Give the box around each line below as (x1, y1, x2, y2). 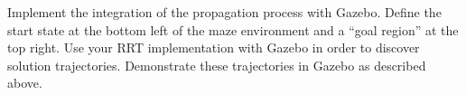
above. (7, 73, 42, 92)
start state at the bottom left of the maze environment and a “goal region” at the (7, 20, 459, 39)
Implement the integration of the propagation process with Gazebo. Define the (7, 3, 442, 21)
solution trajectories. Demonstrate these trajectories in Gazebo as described (7, 55, 426, 74)
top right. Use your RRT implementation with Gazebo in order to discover (7, 38, 420, 57)
